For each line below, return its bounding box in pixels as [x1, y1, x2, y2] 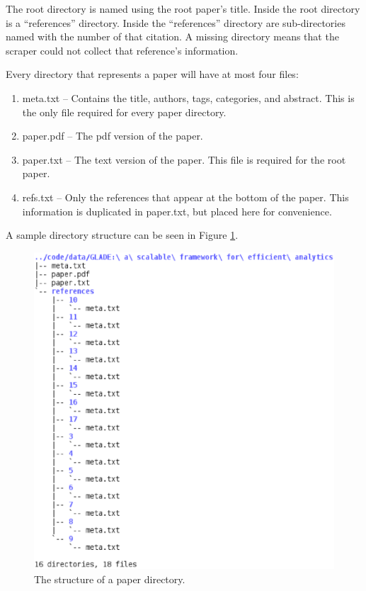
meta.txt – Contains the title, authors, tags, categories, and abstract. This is [22, 90, 355, 105]
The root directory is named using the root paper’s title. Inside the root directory [6, 1, 360, 16]
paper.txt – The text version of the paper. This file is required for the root [22, 152, 346, 167]
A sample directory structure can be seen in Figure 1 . [6, 227, 239, 242]
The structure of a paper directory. [34, 571, 185, 586]
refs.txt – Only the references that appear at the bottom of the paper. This [22, 189, 349, 204]
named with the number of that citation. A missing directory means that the [6, 29, 339, 44]
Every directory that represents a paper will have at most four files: [6, 67, 299, 81]
